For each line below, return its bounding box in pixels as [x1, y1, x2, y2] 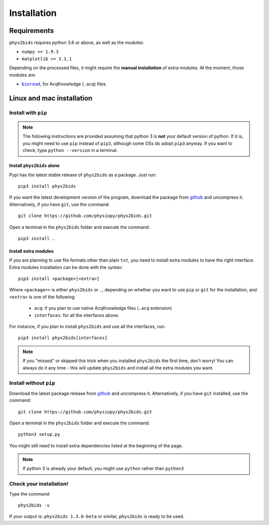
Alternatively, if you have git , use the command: [9, 201, 110, 207]
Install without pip [9, 380, 55, 387]
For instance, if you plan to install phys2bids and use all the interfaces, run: [9, 324, 165, 330]
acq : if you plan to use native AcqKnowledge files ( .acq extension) [34, 305, 172, 311]
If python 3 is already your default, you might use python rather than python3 [22, 466, 184, 472]
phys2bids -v [18, 502, 50, 508]
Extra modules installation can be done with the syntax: [9, 264, 123, 270]
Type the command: [9, 491, 51, 497]
